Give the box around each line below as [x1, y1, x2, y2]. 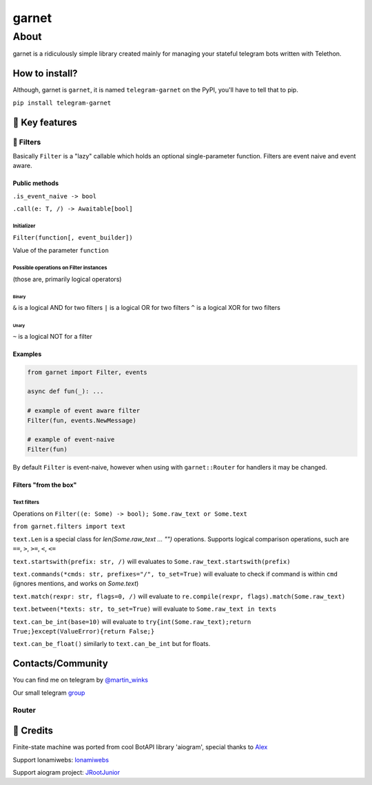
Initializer [12, 222, 36, 229]
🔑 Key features [12, 116, 77, 128]
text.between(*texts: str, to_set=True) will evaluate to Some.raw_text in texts [12, 605, 277, 613]
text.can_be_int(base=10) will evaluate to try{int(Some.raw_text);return [12, 617, 251, 626]
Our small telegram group [12, 689, 85, 697]
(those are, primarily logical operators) [12, 275, 122, 284]
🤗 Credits [12, 725, 54, 737]
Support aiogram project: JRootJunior [12, 768, 121, 776]
